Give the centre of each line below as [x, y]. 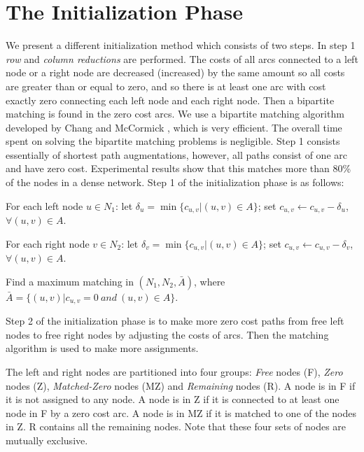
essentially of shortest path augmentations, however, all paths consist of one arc [176, 154]
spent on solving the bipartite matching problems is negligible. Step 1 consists [173, 141]
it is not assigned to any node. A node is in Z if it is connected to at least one [173, 399]
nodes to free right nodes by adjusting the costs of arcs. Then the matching [167, 334]
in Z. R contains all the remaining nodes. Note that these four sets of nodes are [176, 426]
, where [209, 281]
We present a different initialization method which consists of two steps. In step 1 [181, 45]
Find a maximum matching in [70, 281]
